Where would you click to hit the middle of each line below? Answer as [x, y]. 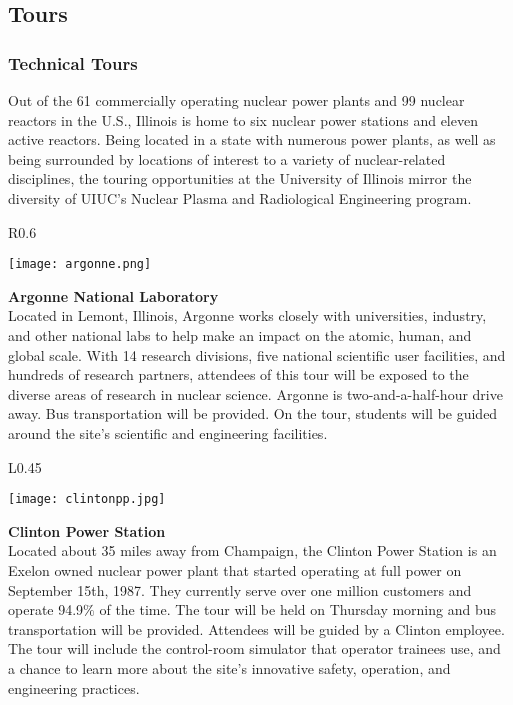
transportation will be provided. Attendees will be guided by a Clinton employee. [256, 628]
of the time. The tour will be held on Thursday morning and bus [298, 609]
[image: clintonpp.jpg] [87, 499]
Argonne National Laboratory [113, 295]
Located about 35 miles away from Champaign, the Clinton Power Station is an [252, 550]
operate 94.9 [46, 609]
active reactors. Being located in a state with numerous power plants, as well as [252, 139]
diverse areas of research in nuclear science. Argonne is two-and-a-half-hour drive [255, 393]
